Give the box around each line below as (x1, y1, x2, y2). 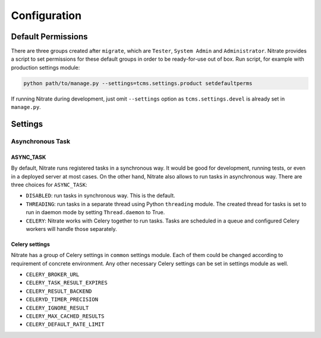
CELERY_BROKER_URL (26, 271, 80, 278)
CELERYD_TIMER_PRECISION (26, 296, 98, 303)
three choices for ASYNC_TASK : (11, 181, 87, 188)
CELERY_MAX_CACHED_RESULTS (26, 313, 105, 320)
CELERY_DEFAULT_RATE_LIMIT (26, 321, 105, 328)
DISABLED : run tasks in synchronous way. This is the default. (26, 192, 175, 199)
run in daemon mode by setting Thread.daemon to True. (26, 209, 165, 216)
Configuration (11, 9, 82, 22)
